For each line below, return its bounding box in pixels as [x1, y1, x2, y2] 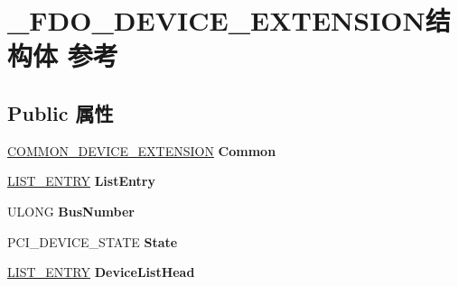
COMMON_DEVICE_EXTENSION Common [7, 141, 276, 160]
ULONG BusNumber [7, 201, 135, 220]
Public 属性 [7, 98, 114, 126]
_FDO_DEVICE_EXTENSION [7, 2, 425, 39]
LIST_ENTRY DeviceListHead [7, 263, 195, 281]
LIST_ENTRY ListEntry [7, 171, 155, 190]
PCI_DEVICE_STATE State [7, 232, 178, 251]
